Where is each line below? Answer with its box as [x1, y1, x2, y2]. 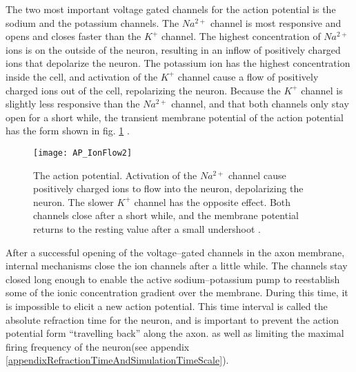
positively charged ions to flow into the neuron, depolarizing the [33, 181, 304, 196]
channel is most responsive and [210, 15, 342, 30]
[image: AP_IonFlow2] [33, 147, 132, 158]
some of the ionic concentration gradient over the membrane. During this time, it [6, 285, 348, 300]
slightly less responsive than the [6, 96, 140, 111]
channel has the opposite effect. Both [134, 194, 291, 209]
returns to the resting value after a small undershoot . [33, 221, 261, 236]
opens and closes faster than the [6, 29, 141, 43]
